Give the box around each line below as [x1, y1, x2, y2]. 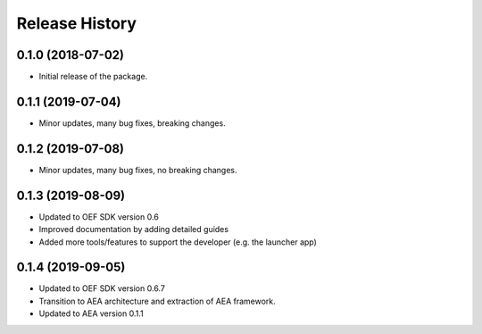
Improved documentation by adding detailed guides [38, 224, 229, 235]
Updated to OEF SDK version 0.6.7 [38, 283, 165, 294]
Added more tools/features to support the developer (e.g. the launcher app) [38, 237, 317, 247]
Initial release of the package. [38, 71, 148, 82]
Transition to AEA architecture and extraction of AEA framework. [38, 296, 276, 306]
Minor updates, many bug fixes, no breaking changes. [38, 164, 237, 175]
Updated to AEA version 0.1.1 [38, 308, 144, 319]
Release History [16, 13, 137, 33]
